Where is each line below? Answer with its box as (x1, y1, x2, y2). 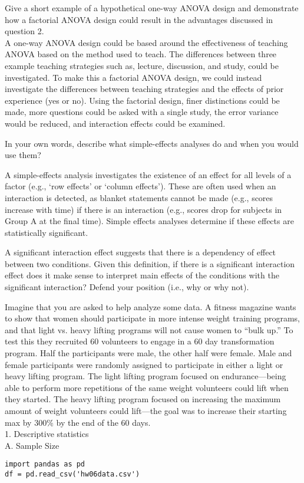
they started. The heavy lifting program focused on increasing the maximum (5, 393, 281, 405)
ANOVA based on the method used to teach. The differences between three (5, 48, 277, 60)
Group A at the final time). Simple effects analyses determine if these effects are (5, 215, 294, 227)
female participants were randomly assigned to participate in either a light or (5, 358, 283, 370)
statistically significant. (5, 226, 88, 238)
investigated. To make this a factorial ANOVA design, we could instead (5, 71, 262, 83)
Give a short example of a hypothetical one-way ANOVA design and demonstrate (5, 2, 299, 14)
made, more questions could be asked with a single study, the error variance (5, 106, 279, 118)
